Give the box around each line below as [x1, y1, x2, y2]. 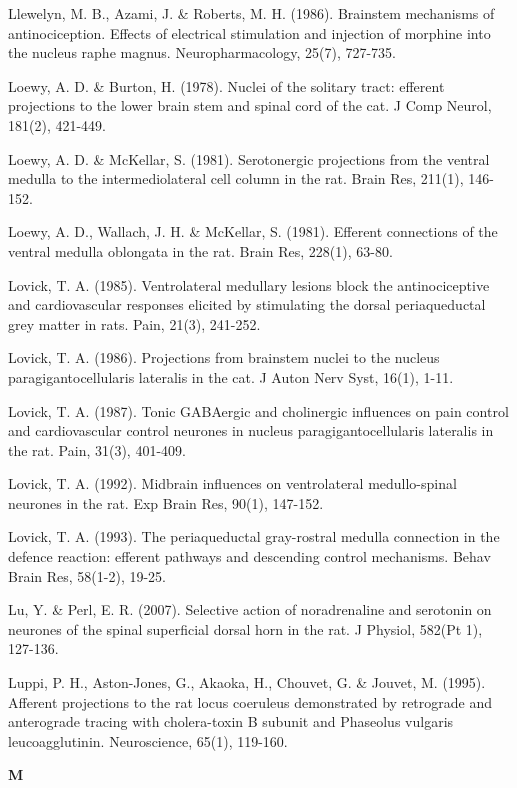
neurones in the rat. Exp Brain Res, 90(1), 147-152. [8, 492, 324, 513]
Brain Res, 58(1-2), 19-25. [8, 565, 166, 586]
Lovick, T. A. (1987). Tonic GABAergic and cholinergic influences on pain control [8, 400, 509, 421]
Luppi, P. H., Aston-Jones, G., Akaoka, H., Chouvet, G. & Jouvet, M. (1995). [8, 672, 486, 693]
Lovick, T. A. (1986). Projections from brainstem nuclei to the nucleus [8, 347, 440, 368]
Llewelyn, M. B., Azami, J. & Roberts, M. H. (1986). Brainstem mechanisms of [8, 3, 495, 23]
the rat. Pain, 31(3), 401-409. [8, 439, 186, 460]
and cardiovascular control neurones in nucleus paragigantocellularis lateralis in [8, 420, 494, 441]
